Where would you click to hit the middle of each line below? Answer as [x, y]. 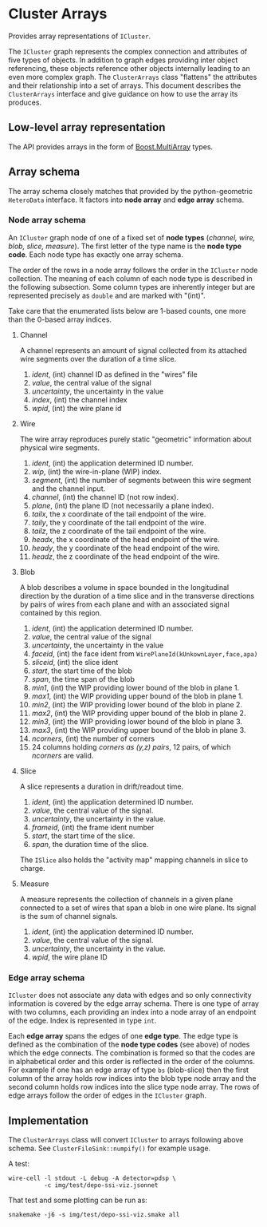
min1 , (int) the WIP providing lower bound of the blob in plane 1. [135, 687]
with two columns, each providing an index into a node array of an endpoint [132, 1012]
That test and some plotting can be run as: [78, 1200]
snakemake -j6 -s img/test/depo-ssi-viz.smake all [94, 1214]
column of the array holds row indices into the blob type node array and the [132, 1079]
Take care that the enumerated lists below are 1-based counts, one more [127, 311]
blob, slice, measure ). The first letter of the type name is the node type [125, 246]
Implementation [49, 1120]
